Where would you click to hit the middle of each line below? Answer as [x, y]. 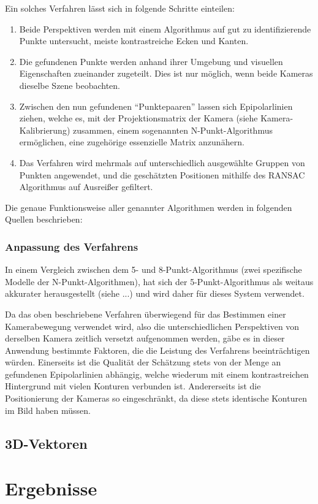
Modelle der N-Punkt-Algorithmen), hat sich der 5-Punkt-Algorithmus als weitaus [159, 281]
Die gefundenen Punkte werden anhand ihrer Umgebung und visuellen [151, 61]
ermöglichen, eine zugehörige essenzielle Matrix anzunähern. [132, 142]
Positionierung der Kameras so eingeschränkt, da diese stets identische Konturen [156, 398]
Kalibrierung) [45, 130]
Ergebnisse [51, 488]
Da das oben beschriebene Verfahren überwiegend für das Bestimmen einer [146, 314]
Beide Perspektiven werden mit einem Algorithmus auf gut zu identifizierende [165, 29]
